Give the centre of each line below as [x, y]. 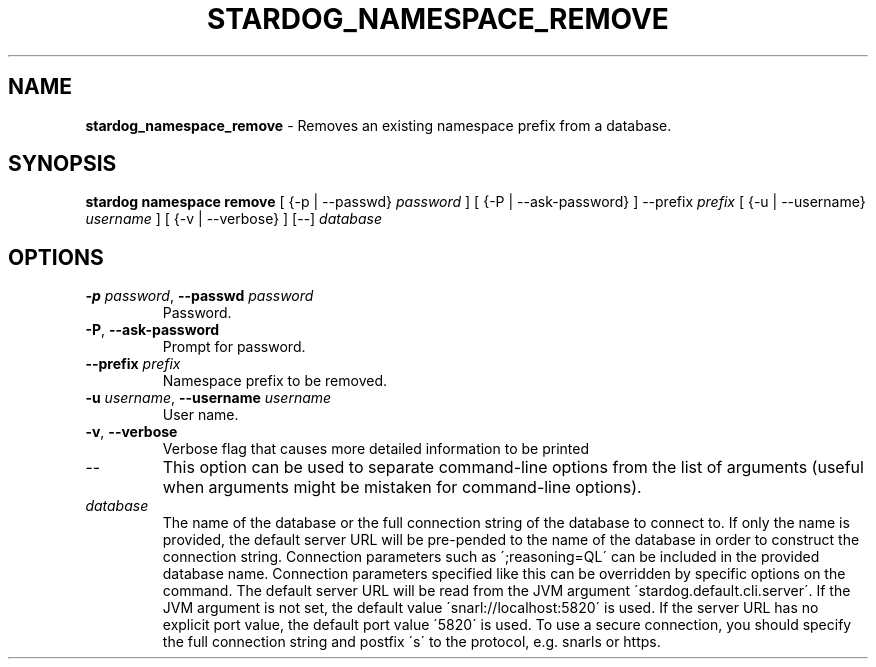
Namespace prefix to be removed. [275, 381]
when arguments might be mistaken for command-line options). [402, 487]
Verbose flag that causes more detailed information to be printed [375, 449]
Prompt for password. [234, 347]
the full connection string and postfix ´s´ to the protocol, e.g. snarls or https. [411, 642]
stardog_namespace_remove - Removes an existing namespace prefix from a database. [378, 125]
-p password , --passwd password [199, 296]
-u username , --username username [208, 398]
